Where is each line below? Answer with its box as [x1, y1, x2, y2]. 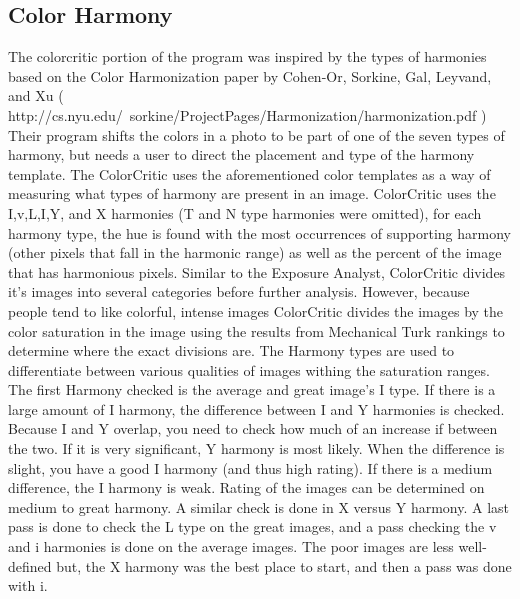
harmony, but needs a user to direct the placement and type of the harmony [8, 144, 475, 165]
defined [8, 555, 52, 576]
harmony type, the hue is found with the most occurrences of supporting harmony [8, 222, 511, 243]
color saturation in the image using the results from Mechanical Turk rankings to [8, 320, 505, 341]
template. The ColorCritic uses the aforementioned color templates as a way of [8, 163, 491, 184]
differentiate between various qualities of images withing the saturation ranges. [8, 359, 490, 380]
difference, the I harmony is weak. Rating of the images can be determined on [8, 477, 485, 498]
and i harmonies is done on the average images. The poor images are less [8, 536, 454, 557]
